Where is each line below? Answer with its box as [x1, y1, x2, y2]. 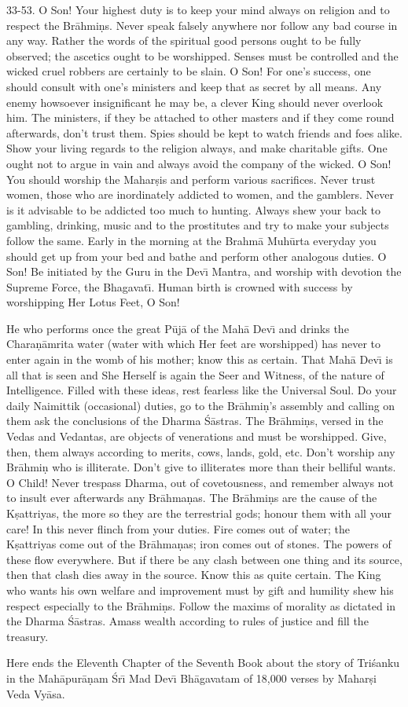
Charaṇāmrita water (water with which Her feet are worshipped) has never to [6, 335, 381, 352]
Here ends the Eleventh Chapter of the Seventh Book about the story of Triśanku [6, 654, 400, 671]
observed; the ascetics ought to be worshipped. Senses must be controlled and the [6, 47, 399, 64]
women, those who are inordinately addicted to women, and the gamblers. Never [6, 186, 395, 203]
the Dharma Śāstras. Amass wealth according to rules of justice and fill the [6, 613, 369, 629]
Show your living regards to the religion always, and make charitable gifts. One [6, 140, 388, 156]
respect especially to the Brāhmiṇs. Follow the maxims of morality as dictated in [6, 597, 396, 614]
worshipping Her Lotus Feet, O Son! [6, 294, 180, 310]
